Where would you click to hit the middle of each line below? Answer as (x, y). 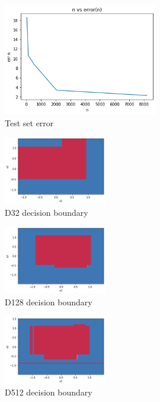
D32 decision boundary (47, 212)
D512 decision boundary (49, 392)
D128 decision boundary (49, 301)
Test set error (29, 122)
